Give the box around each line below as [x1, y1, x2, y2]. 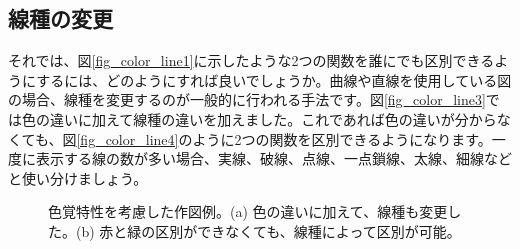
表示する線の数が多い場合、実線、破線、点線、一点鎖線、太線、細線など [35, 148, 512, 169]
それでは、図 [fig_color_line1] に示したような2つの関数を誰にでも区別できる [8, 50, 495, 71]
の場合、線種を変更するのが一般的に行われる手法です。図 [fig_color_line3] [8, 89, 486, 110]
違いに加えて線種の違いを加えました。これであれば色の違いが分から [49, 108, 497, 129]
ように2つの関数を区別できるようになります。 [192, 128, 492, 149]
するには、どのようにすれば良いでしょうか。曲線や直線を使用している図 [36, 69, 512, 90]
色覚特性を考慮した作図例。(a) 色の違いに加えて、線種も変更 [48, 201, 448, 222]
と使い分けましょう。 [8, 167, 148, 188]
